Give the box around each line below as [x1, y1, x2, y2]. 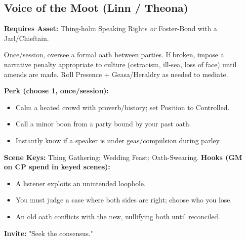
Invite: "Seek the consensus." [4, 228, 93, 238]
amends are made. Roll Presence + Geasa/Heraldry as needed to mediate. [4, 69, 228, 79]
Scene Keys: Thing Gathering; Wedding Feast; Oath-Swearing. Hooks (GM [4, 152, 243, 162]
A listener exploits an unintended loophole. [15, 178, 146, 188]
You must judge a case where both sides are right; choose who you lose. [15, 195, 232, 205]
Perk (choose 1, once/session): [4, 85, 109, 96]
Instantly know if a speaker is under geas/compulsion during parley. [15, 135, 221, 145]
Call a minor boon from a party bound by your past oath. [15, 119, 191, 129]
